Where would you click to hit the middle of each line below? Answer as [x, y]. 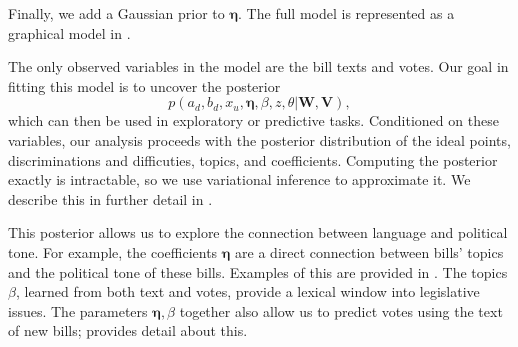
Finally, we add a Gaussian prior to [116, 13]
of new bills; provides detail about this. [128, 330]
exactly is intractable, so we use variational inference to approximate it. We [239, 179]
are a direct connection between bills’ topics [369, 251]
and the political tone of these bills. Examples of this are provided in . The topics [258, 271]
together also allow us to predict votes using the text [341, 310]
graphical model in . [69, 32]
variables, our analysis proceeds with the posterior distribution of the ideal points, [259, 139]
